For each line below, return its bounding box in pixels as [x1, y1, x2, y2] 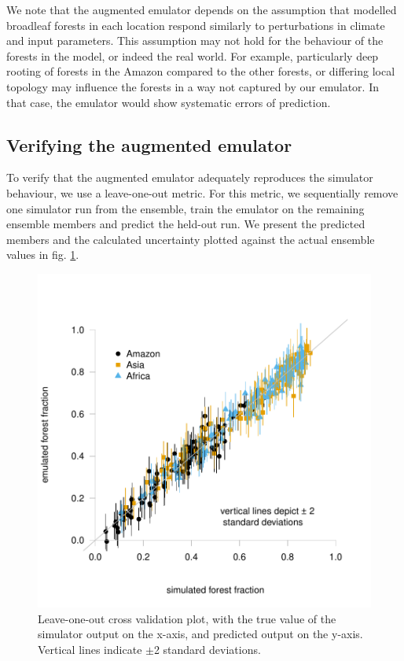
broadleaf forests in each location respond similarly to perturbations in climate [6, 17, 385, 33]
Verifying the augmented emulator [6, 132, 292, 157]
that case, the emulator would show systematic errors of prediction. [6, 94, 331, 110]
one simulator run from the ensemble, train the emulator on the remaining [6, 200, 365, 216]
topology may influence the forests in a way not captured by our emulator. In [6, 78, 379, 94]
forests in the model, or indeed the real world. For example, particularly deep [6, 47, 379, 64]
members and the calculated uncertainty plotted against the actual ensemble [6, 231, 375, 247]
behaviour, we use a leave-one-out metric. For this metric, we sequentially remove [6, 184, 398, 201]
